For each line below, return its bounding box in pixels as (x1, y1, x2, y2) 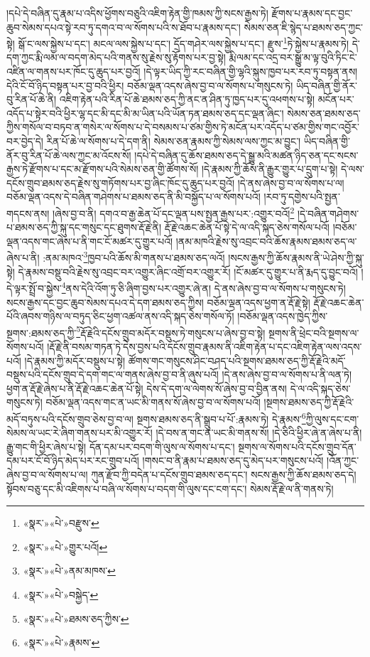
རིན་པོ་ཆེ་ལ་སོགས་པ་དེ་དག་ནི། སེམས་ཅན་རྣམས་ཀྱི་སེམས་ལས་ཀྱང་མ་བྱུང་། (46, 134, 301, 148)
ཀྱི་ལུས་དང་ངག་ (305, 411, 359, 426)
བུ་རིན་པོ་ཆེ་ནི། (6, 92, 57, 107)
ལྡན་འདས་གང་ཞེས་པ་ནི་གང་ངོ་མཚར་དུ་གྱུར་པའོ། (6, 233, 173, 248)
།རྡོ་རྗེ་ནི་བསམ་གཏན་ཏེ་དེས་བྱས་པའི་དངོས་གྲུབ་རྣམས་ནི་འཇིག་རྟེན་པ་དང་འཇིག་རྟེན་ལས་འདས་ (47, 338, 362, 353)
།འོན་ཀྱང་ (327, 453, 359, 468)
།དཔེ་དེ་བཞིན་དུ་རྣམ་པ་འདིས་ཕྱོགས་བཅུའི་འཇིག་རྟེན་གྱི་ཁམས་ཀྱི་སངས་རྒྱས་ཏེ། (6, 6, 268, 20)
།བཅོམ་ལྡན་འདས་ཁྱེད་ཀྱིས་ (237, 309, 328, 324)
